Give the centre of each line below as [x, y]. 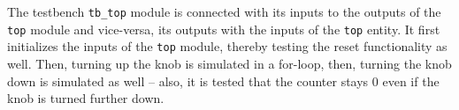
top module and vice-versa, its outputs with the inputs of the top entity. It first [224, 29]
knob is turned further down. [86, 98]
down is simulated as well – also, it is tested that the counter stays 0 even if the [223, 81]
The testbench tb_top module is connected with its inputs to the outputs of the [224, 11]
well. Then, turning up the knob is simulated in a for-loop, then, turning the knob [229, 63]
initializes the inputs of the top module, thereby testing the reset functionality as [227, 46]
